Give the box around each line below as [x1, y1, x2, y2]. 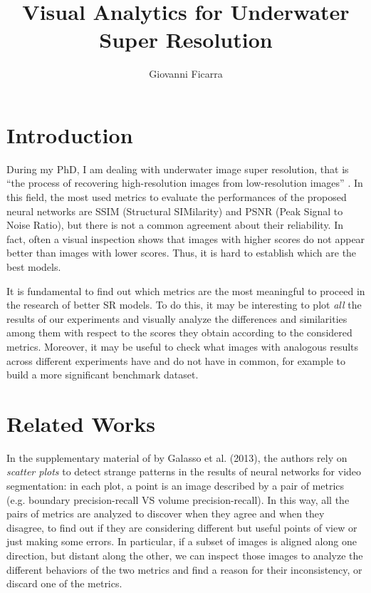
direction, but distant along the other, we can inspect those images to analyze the [6, 548, 363, 563]
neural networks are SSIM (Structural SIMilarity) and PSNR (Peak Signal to [6, 203, 343, 218]
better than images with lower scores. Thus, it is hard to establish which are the [6, 245, 357, 260]
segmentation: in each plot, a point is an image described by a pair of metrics [6, 478, 345, 493]
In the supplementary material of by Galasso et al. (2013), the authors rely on [6, 450, 348, 465]
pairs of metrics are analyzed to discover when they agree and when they [6, 506, 325, 521]
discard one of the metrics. [6, 576, 122, 591]
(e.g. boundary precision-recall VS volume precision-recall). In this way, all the [6, 492, 350, 507]
